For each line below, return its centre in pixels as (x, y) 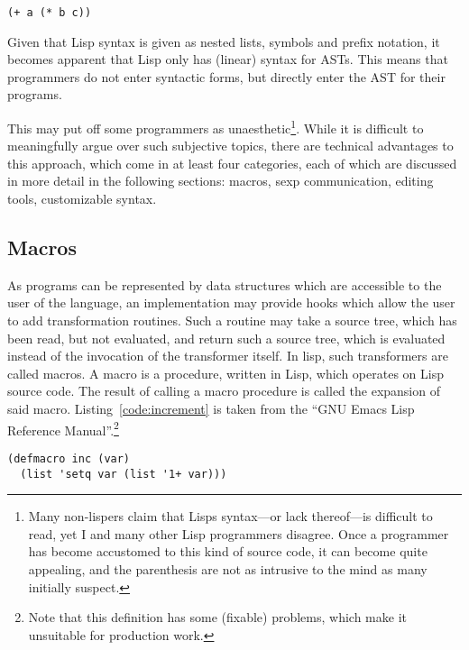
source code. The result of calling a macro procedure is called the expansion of (224, 391)
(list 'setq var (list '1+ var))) (124, 474)
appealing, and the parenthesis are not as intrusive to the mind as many (228, 568)
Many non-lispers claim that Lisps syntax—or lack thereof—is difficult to (230, 516)
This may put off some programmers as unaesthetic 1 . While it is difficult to (216, 127)
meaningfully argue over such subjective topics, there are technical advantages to (230, 146)
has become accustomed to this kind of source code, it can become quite (228, 551)
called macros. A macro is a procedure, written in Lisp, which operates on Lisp (225, 373)
